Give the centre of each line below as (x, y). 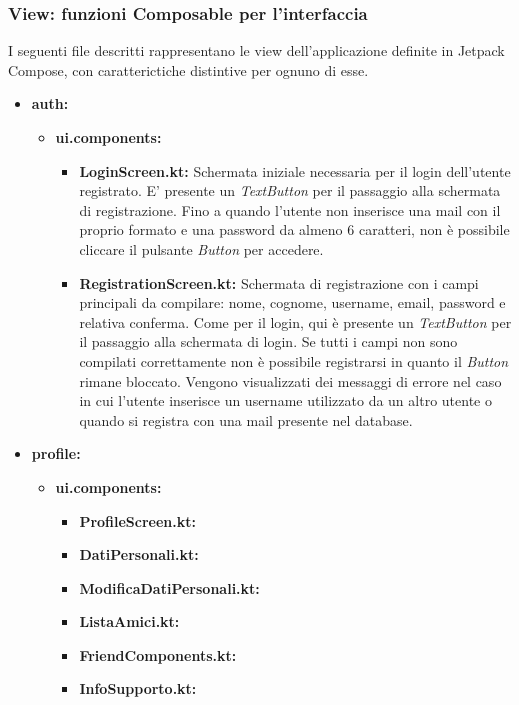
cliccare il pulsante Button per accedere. (201, 248)
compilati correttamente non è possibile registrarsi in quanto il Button (294, 360)
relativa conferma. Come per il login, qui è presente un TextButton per (295, 321)
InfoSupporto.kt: (138, 688)
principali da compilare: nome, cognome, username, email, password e (292, 302)
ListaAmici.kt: (129, 621)
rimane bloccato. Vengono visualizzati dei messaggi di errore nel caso (290, 380)
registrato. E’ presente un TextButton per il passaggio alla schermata (290, 190)
